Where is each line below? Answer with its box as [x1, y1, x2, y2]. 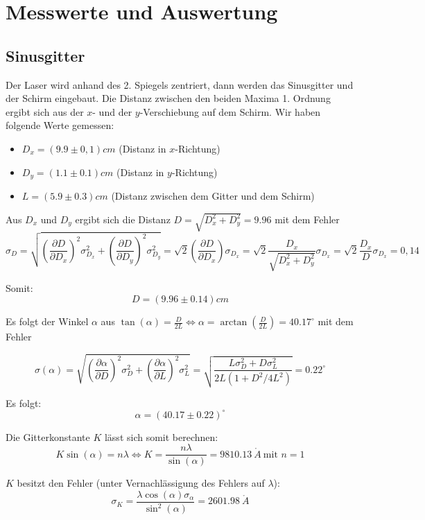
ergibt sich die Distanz [75, 211, 171, 226]
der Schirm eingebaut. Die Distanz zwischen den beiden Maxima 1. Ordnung [6, 91, 331, 105]
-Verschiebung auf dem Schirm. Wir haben [139, 104, 321, 119]
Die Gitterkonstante [6, 429, 90, 444]
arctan [220, 318, 248, 328]
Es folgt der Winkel [6, 314, 89, 329]
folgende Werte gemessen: [6, 118, 114, 132]
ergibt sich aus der [6, 104, 84, 119]
